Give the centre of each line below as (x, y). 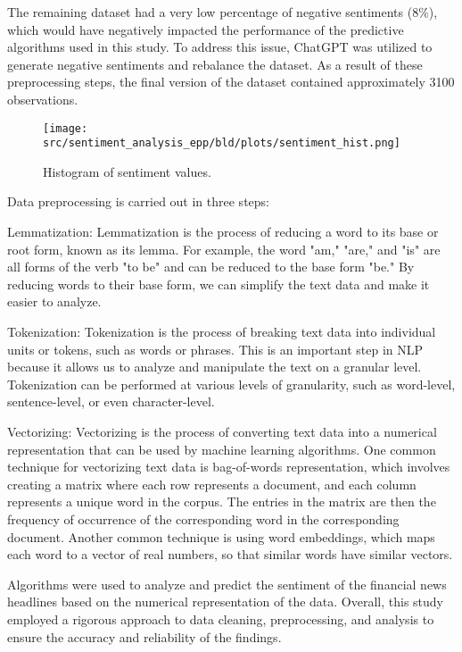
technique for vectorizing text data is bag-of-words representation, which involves (229, 467)
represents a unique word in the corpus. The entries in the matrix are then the (222, 502)
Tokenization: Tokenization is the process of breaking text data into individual (222, 332)
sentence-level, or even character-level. (111, 401)
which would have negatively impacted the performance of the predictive (206, 29)
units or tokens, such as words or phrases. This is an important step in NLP (215, 349)
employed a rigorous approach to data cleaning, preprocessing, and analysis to (221, 619)
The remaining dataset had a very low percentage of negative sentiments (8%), (223, 12)
